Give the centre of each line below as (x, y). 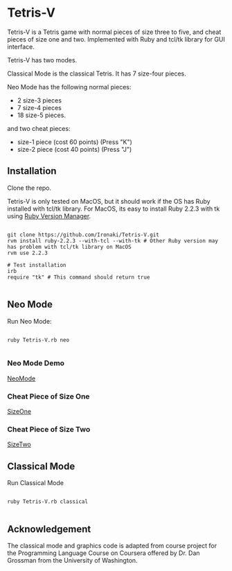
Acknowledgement (49, 529)
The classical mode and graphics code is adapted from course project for (112, 546)
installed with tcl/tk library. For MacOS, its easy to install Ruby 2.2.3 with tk (114, 209)
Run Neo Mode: (29, 321)
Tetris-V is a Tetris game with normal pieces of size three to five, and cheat (114, 32)
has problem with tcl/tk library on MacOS (69, 247)
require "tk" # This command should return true (79, 277)
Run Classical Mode (36, 483)
